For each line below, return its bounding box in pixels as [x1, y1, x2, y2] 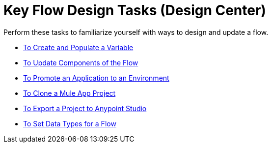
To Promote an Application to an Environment [23, 73, 169, 82]
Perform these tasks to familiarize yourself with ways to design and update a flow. [3, 28, 269, 36]
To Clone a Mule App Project [23, 88, 116, 97]
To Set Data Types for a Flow [23, 119, 116, 128]
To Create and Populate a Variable [23, 43, 134, 52]
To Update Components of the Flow [23, 58, 138, 67]
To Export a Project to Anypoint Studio [23, 104, 147, 113]
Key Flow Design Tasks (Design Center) [3, 2, 266, 19]
